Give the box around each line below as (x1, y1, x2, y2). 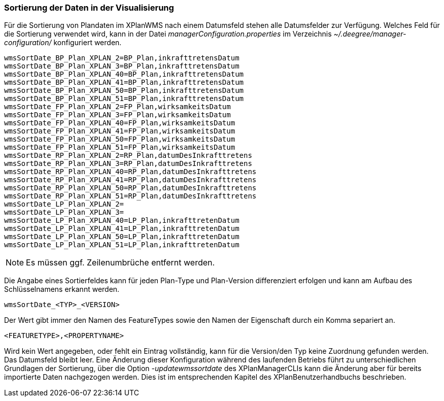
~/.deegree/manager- (333, 29, 406, 39)
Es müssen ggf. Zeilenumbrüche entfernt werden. (26, 257, 215, 268)
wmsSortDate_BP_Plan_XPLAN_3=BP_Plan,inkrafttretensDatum (4, 62, 240, 71)
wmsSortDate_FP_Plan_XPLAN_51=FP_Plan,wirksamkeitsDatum (4, 143, 235, 152)
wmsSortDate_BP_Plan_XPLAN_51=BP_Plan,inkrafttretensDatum (4, 94, 244, 103)
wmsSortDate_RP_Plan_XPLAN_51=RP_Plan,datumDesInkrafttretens (4, 192, 257, 201)
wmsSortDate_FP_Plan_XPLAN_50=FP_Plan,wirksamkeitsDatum (4, 135, 235, 144)
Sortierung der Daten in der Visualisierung (4, 3, 174, 13)
